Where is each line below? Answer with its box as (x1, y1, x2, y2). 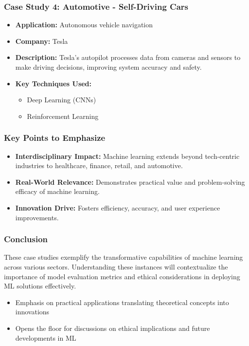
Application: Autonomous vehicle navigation (15, 19, 153, 30)
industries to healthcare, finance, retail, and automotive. (15, 160, 183, 171)
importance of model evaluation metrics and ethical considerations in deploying (4, 271, 240, 281)
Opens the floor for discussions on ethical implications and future (15, 323, 210, 333)
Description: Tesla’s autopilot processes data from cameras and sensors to (15, 52, 241, 62)
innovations (15, 307, 50, 317)
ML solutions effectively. (4, 281, 76, 291)
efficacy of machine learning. (15, 186, 100, 196)
